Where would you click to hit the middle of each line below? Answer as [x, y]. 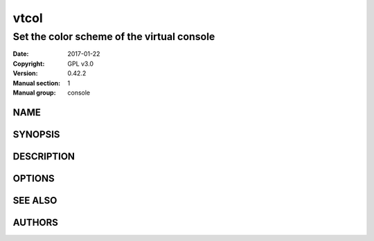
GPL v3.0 [80, 64]
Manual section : [37, 83]
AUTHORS [36, 222]
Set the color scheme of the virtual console [114, 37]
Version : [25, 73]
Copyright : [29, 64]
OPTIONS [34, 179]
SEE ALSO [35, 200]
